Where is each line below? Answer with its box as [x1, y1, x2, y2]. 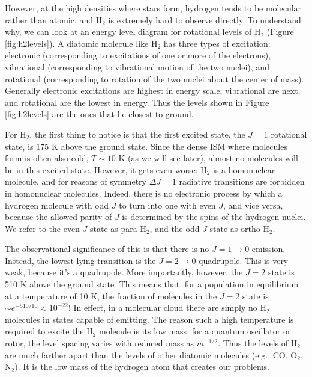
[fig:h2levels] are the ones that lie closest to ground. [5, 108, 194, 120]
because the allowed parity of [5, 210, 112, 223]
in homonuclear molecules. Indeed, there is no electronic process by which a [5, 186, 283, 199]
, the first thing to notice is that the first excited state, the [29, 127, 245, 140]
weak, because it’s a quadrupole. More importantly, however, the [5, 266, 243, 278]
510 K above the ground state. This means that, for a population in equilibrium [5, 278, 299, 290]
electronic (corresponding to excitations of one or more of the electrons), [5, 49, 271, 61]
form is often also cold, [5, 152, 89, 164]
